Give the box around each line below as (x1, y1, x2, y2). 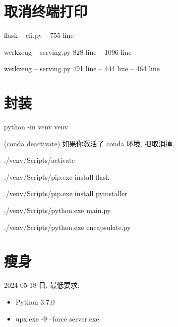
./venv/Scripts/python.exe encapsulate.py (4, 221, 131, 232)
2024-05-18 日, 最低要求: (4, 280, 80, 290)
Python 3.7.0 (15, 296, 55, 307)
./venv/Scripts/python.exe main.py (4, 205, 111, 215)
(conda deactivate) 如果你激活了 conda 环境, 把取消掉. (4, 138, 175, 148)
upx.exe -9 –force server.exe (15, 313, 99, 324)
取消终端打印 (4, 1, 88, 21)
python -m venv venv (4, 121, 68, 132)
